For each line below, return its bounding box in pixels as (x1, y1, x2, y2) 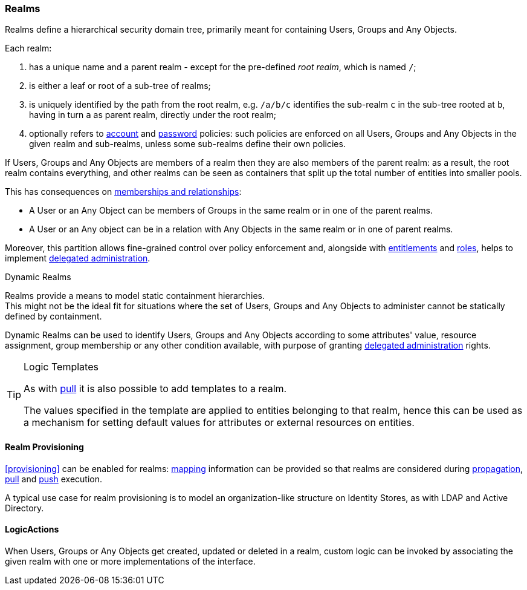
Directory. (5, 502, 44, 513)
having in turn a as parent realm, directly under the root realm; (29, 110, 276, 120)
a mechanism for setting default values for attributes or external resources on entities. (24, 416, 415, 429)
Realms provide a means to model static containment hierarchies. (5, 290, 265, 301)
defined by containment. (5, 311, 102, 322)
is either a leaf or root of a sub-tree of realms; (29, 80, 211, 91)
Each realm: (5, 43, 52, 54)
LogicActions (5, 524, 59, 535)
